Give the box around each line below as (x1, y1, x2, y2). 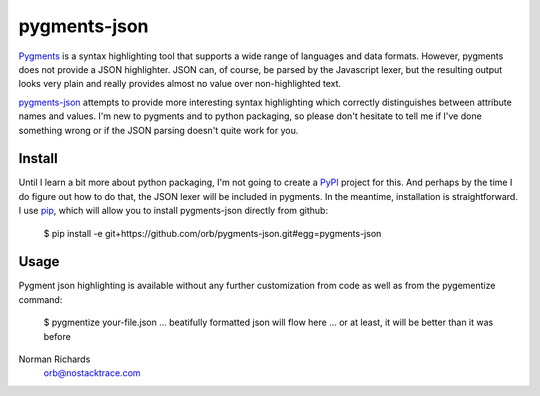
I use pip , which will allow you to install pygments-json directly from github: (18, 205, 329, 217)
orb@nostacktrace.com (43, 367, 141, 379)
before (43, 330, 72, 342)
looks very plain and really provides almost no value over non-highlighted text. (18, 78, 342, 90)
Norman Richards (18, 353, 91, 365)
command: (18, 293, 63, 305)
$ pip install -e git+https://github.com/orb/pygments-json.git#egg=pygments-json (43, 227, 382, 239)
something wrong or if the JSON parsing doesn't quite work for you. (18, 124, 299, 136)
